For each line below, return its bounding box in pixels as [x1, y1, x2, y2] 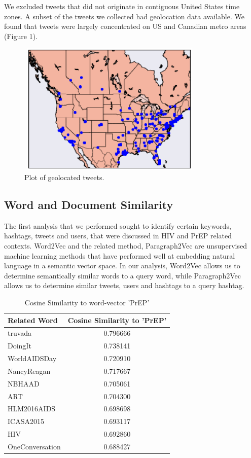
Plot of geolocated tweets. [24, 171, 104, 182]
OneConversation [8, 441, 61, 451]
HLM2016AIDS [8, 403, 56, 414]
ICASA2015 [8, 416, 44, 427]
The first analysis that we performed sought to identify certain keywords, [4, 220, 231, 231]
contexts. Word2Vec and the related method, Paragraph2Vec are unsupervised [4, 240, 247, 251]
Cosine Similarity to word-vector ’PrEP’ [24, 297, 150, 307]
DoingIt [8, 340, 31, 351]
